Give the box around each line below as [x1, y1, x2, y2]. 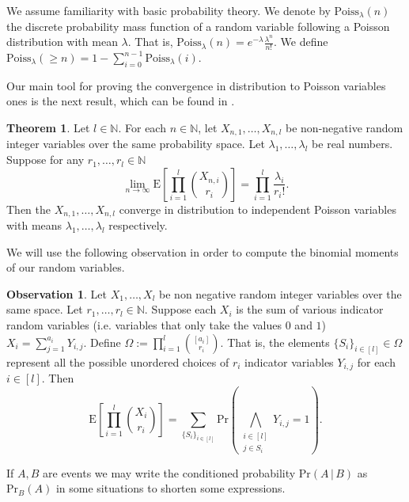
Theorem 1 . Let [6, 120, 90, 135]
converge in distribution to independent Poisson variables [119, 200, 396, 217]
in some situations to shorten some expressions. [55, 480, 286, 496]
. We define [273, 33, 328, 50]
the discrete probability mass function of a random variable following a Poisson [6, 17, 390, 34]
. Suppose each [144, 301, 217, 318]
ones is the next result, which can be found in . [6, 93, 235, 109]
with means [6, 217, 62, 234]
